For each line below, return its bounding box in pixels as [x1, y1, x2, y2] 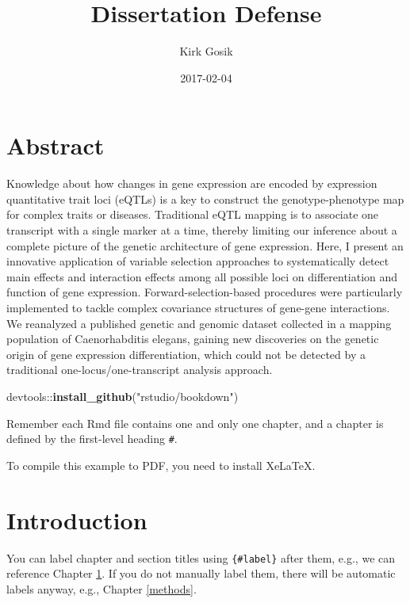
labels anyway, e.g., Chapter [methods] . [6, 580, 197, 597]
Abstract [6, 129, 105, 162]
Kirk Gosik [179, 43, 233, 59]
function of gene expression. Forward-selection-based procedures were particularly [6, 284, 403, 300]
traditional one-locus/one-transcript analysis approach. [6, 361, 273, 378]
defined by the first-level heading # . [6, 430, 178, 447]
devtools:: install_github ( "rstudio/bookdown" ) [6, 387, 239, 404]
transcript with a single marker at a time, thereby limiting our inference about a [6, 222, 397, 239]
